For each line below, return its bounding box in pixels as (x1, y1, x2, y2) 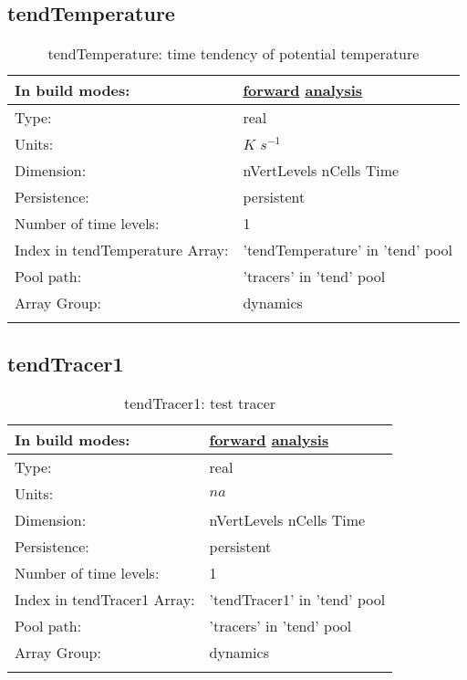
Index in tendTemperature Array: (15, 239, 229, 261)
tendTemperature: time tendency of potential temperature (47, 43, 420, 65)
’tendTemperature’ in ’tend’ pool (243, 239, 452, 261)
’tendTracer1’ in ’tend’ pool (209, 589, 386, 611)
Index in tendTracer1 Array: (15, 589, 195, 611)
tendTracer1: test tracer (124, 392, 276, 414)
